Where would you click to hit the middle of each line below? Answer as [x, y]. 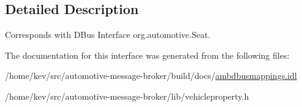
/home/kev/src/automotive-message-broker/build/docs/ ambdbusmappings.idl [151, 76]
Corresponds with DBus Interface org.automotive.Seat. [108, 35]
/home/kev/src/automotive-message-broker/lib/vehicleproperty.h [127, 96]
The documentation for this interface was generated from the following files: [147, 55]
